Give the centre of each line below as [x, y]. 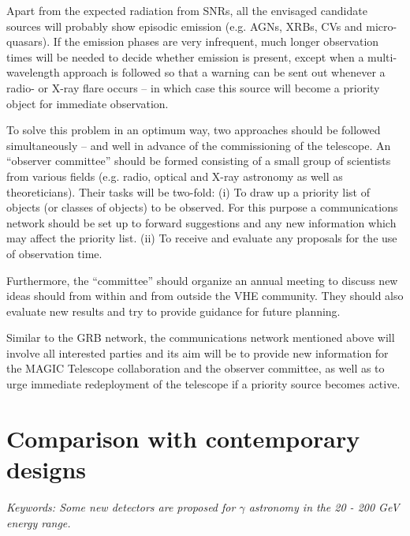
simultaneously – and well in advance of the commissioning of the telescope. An [199, 145]
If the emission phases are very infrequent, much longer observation [216, 41]
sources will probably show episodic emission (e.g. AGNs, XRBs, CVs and [184, 26]
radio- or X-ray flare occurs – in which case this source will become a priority [193, 87]
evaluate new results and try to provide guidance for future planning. [173, 311]
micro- [382, 26]
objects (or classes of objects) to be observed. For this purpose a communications [202, 207]
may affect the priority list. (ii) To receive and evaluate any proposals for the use [202, 238]
